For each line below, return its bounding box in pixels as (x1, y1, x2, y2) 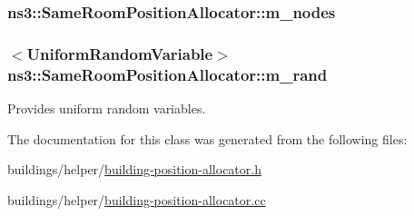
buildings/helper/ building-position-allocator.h (7, 160, 261, 179)
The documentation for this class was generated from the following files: (7, 129, 408, 148)
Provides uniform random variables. (7, 98, 206, 117)
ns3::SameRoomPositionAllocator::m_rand (7, 63, 328, 85)
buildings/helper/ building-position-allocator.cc (7, 190, 266, 209)
